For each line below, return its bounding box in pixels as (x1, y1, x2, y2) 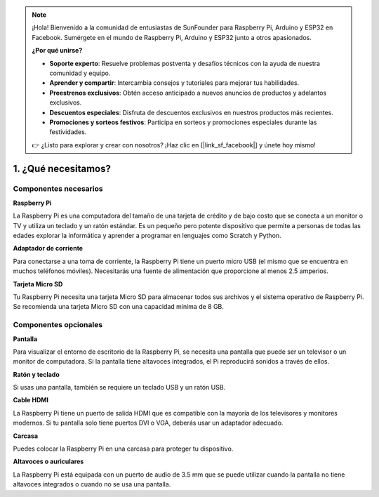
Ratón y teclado (13, 370, 60, 378)
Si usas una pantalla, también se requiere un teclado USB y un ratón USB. (13, 383, 226, 392)
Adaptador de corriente (13, 244, 84, 253)
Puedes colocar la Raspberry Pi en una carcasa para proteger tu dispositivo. (13, 444, 234, 453)
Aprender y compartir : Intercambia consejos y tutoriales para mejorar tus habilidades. (49, 79, 300, 87)
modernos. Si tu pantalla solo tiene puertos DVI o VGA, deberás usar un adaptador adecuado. (13, 418, 284, 428)
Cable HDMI (13, 396, 49, 404)
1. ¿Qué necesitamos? (13, 162, 112, 175)
